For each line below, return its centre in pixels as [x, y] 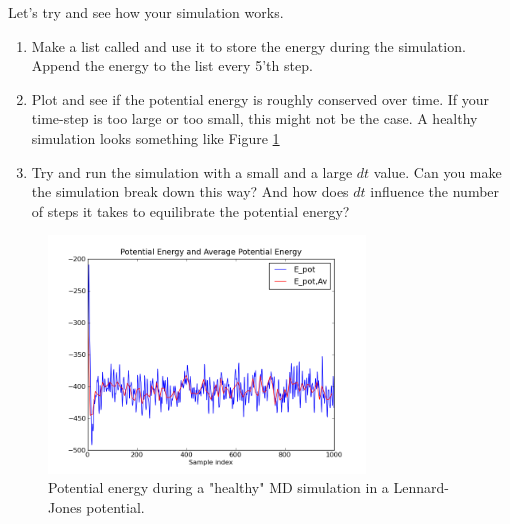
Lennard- [421, 487]
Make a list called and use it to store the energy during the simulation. [248, 45]
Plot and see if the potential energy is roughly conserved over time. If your [260, 98]
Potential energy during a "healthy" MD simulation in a [218, 487]
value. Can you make [437, 171]
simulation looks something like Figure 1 [155, 137]
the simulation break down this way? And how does [190, 191]
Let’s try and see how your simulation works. [146, 12]
